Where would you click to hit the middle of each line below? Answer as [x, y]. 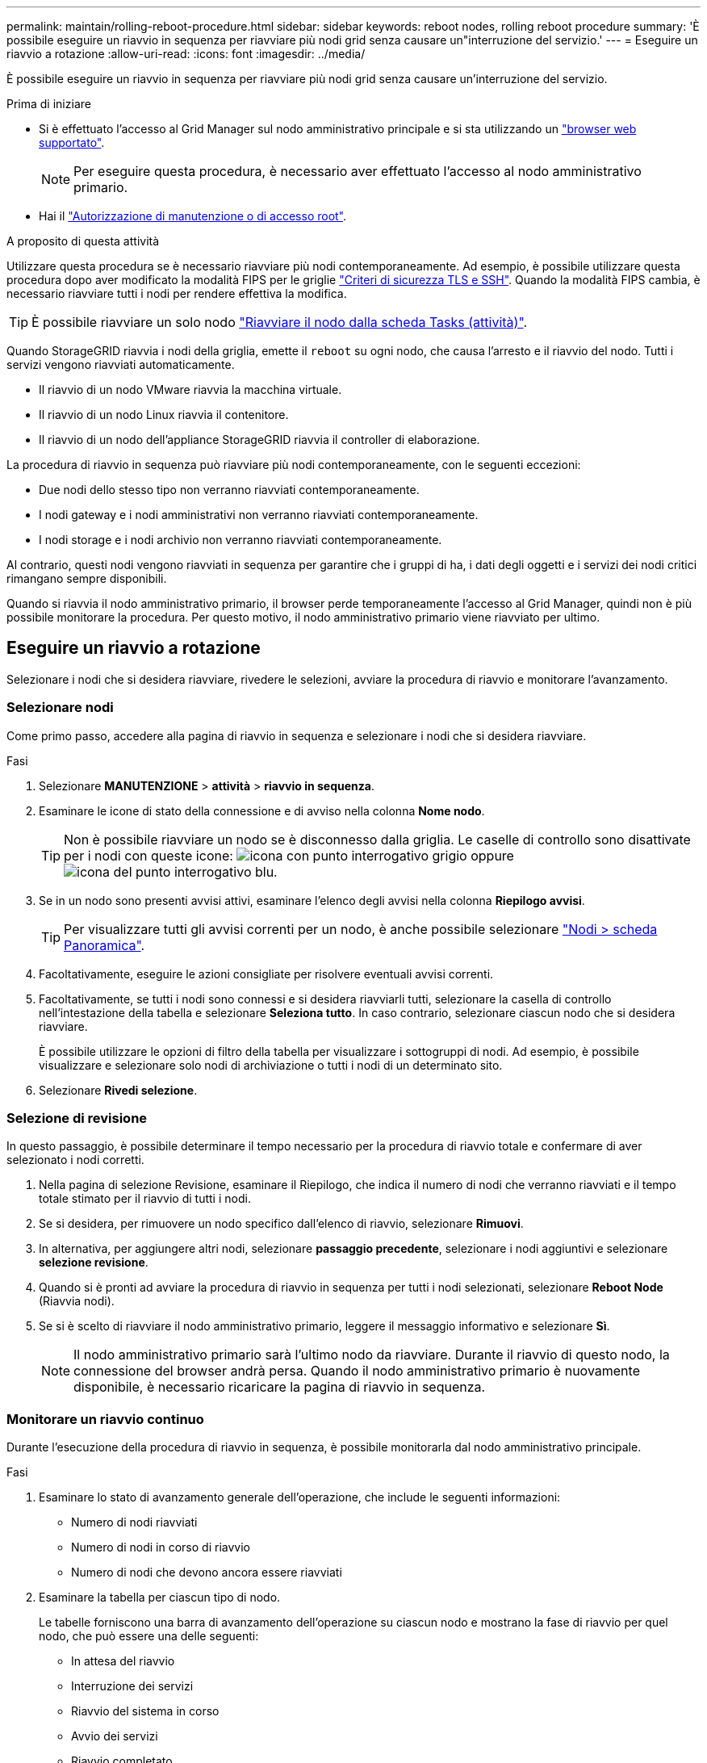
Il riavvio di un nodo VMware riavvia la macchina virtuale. [190, 389]
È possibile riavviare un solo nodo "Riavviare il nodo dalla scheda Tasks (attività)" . [280, 322]
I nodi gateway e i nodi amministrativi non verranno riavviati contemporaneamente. [259, 515]
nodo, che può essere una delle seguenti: [149, 1636]
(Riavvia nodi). [77, 1301]
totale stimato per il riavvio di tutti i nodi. [145, 1199]
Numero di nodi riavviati [134, 1522]
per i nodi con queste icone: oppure [289, 855]
